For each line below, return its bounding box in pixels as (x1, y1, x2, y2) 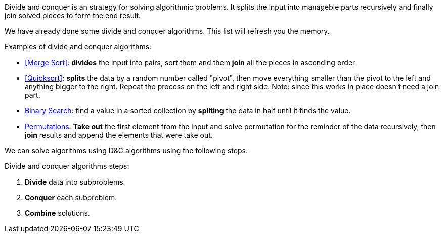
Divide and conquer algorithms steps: (5, 162, 129, 170)
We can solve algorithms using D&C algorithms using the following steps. (5, 146, 248, 155)
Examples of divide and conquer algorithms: (5, 42, 152, 51)
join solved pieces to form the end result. (5, 11, 141, 20)
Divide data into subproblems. (25, 177, 125, 186)
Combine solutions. (25, 209, 90, 217)
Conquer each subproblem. (25, 193, 117, 202)
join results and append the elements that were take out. (25, 131, 213, 139)
